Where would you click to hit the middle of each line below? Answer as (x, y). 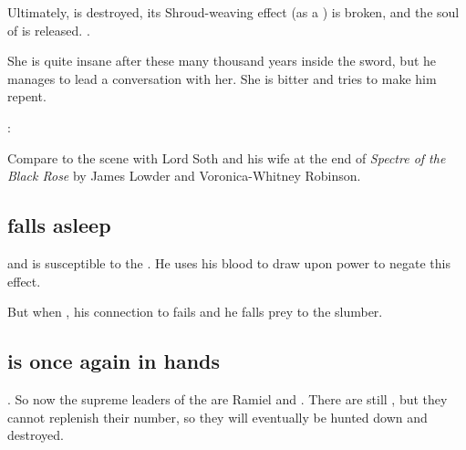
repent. (27, 96)
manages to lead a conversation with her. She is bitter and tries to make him (222, 78)
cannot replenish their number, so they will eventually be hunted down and (217, 417)
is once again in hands (114, 361)
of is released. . (49, 30)
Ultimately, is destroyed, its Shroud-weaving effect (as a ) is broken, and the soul (233, 12)
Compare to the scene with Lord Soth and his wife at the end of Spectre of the (227, 157)
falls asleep (59, 225)
